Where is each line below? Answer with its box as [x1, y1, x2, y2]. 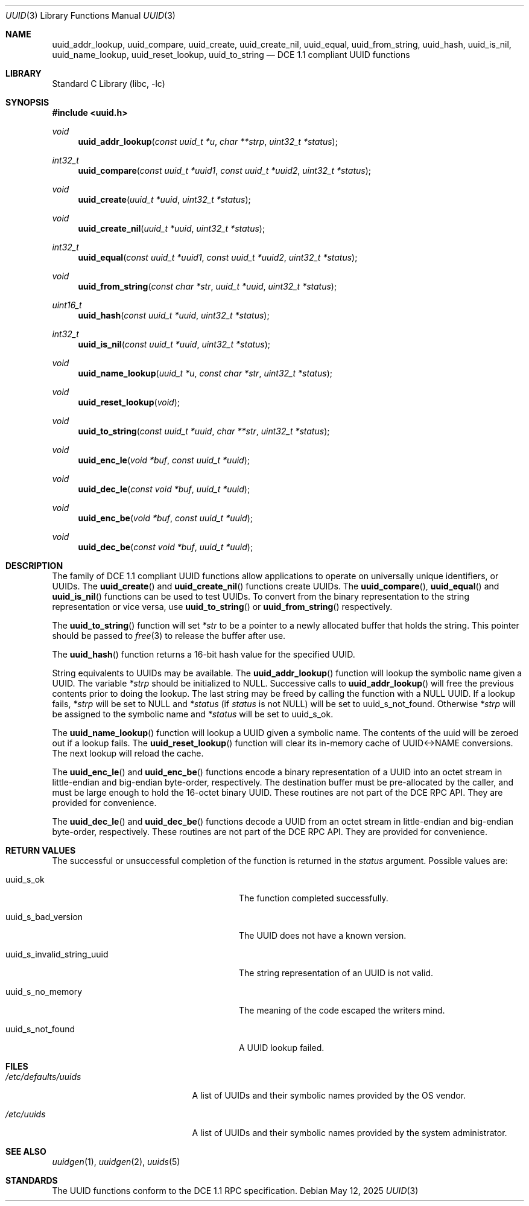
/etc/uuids [5, 1109, 46, 1119]
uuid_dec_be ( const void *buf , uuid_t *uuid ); [78, 542, 253, 552]
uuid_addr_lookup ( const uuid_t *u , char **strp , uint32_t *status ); [78, 136, 338, 147]
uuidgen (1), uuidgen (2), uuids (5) [52, 1157, 180, 1167]
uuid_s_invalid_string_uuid [5, 949, 109, 959]
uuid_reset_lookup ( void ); [78, 397, 180, 407]
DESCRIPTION [5, 560, 63, 571]
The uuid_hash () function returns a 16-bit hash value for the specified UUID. [52, 649, 355, 659]
